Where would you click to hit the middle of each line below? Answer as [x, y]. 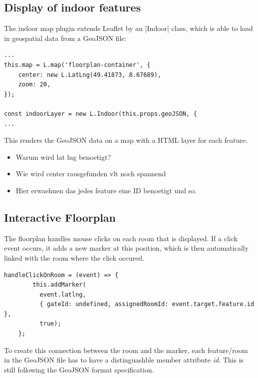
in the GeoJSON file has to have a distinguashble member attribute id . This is [124, 360]
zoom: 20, [34, 85]
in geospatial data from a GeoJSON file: [65, 38]
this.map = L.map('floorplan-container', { [77, 65]
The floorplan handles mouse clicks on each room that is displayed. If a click [121, 238]
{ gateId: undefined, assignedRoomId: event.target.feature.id [147, 304]
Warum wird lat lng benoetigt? [63, 157]
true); [50, 324]
